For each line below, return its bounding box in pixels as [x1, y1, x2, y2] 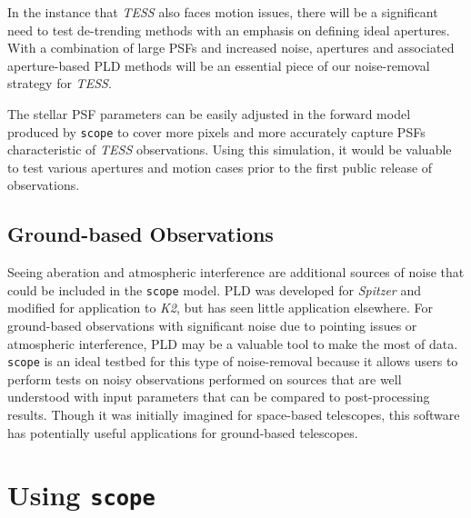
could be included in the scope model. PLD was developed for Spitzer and [7, 280, 422, 299]
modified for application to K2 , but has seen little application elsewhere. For [7, 298, 434, 317]
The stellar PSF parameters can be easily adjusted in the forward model [7, 104, 411, 123]
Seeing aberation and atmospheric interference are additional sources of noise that [7, 263, 465, 282]
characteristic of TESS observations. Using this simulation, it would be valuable [7, 140, 452, 159]
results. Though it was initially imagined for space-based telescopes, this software [7, 405, 460, 424]
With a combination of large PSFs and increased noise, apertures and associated [7, 38, 455, 57]
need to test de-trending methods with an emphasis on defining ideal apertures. [7, 20, 450, 39]
